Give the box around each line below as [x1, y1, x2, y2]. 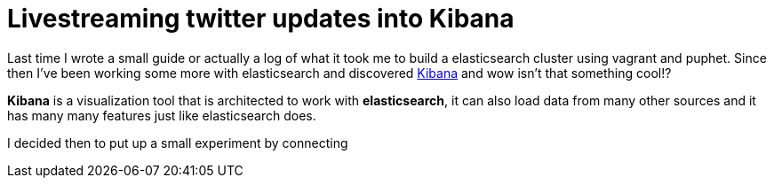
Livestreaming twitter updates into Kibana [7, 4, 515, 34]
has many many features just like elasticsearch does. [7, 107, 316, 123]
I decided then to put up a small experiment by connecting [7, 135, 348, 150]
